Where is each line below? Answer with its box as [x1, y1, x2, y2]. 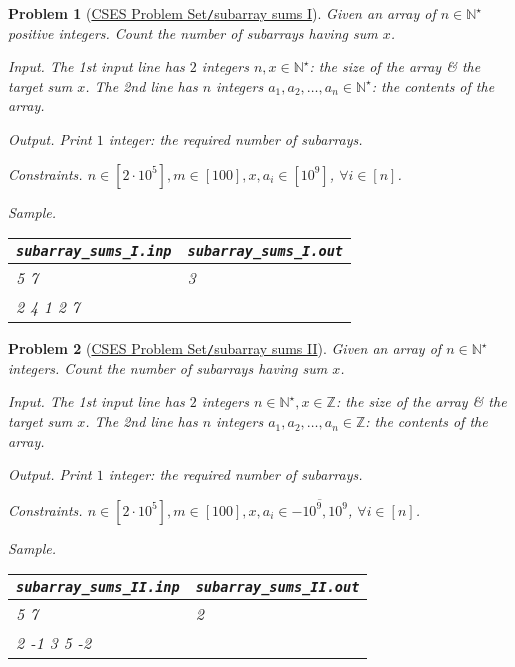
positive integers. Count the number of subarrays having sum [8, 22, 378, 43]
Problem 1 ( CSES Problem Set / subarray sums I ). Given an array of [8, 3, 436, 23]
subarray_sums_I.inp [16, 243, 172, 260]
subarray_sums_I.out [187, 243, 343, 260]
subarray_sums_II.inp [16, 579, 180, 596]
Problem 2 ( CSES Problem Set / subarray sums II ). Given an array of [8, 338, 442, 359]
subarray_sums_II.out [195, 579, 360, 596]
